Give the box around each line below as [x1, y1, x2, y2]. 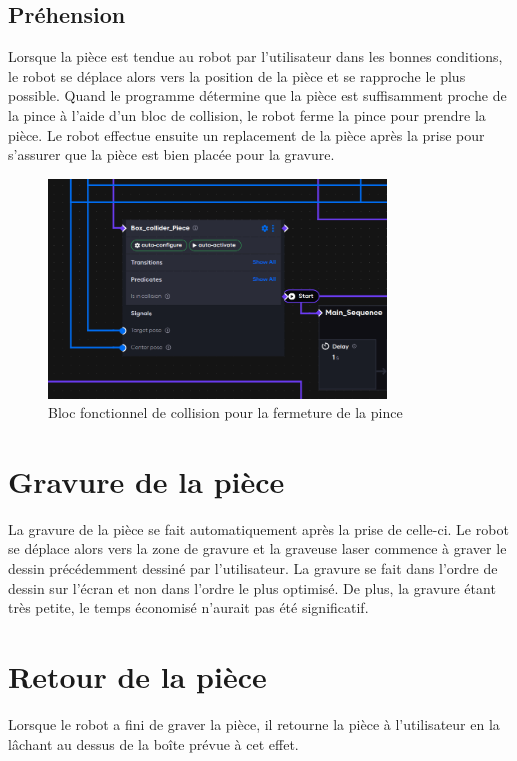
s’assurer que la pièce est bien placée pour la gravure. [8, 144, 335, 165]
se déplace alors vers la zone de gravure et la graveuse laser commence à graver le [8, 538, 507, 559]
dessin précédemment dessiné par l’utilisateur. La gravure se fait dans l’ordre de [8, 558, 498, 579]
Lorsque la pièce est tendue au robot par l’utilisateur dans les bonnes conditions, [8, 46, 503, 67]
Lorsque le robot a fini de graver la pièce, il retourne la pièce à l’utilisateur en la [8, 713, 500, 734]
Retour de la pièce [8, 656, 267, 696]
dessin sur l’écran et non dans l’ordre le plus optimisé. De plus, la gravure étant [8, 577, 496, 598]
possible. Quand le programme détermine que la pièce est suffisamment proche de [8, 85, 507, 106]
